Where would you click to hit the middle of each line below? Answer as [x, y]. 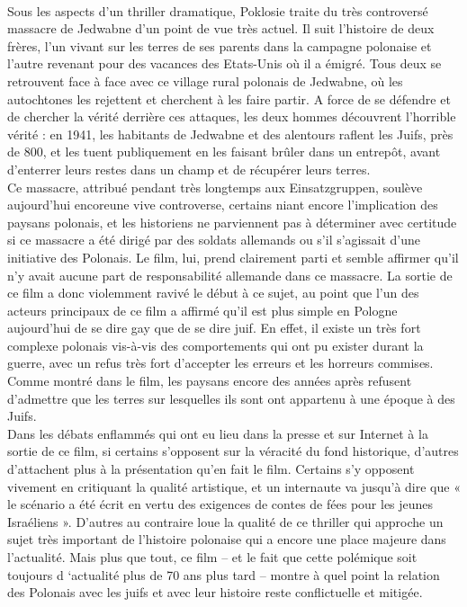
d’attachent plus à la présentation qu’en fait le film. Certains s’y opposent [211, 469]
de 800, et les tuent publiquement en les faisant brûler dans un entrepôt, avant [224, 152]
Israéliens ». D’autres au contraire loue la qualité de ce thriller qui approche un [225, 521]
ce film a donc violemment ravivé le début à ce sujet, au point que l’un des [213, 293]
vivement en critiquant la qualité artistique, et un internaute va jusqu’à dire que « [234, 486]
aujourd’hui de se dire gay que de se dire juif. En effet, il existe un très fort [214, 328]
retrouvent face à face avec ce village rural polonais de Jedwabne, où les [205, 80]
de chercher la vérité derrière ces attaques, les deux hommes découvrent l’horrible [232, 116]
